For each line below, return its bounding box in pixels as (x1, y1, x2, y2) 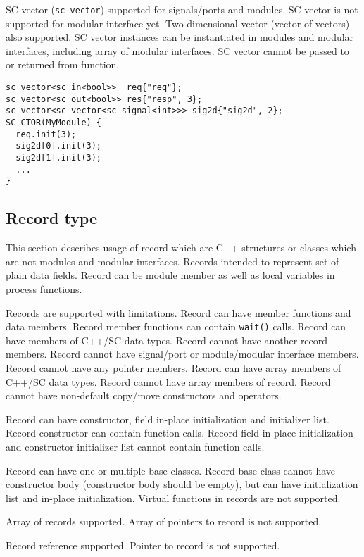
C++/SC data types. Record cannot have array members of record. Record (6, 374, 331, 389)
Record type (6, 207, 98, 229)
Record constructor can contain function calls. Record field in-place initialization (6, 425, 353, 440)
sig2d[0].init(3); (15, 141, 102, 151)
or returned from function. (6, 57, 120, 72)
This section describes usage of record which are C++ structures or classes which (6, 240, 356, 255)
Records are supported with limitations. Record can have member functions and (6, 305, 351, 320)
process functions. (6, 281, 82, 296)
